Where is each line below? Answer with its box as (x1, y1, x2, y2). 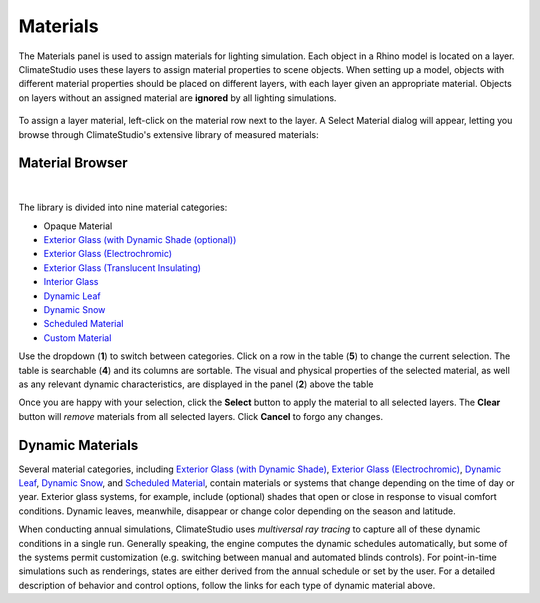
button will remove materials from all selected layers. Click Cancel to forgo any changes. (18, 410, 384, 422)
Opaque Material (43, 220, 113, 232)
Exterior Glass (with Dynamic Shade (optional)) (43, 234, 237, 246)
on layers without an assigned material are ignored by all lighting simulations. (18, 91, 337, 104)
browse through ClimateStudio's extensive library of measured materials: (18, 128, 319, 140)
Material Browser (18, 155, 129, 172)
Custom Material (43, 331, 112, 344)
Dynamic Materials (18, 436, 139, 454)
